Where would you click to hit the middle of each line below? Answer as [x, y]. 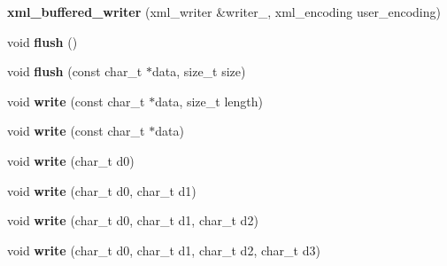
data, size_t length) [209, 101]
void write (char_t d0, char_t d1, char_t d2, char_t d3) [164, 250]
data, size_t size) [199, 71]
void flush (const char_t [75, 71]
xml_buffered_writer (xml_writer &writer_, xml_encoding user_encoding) [224, 12]
